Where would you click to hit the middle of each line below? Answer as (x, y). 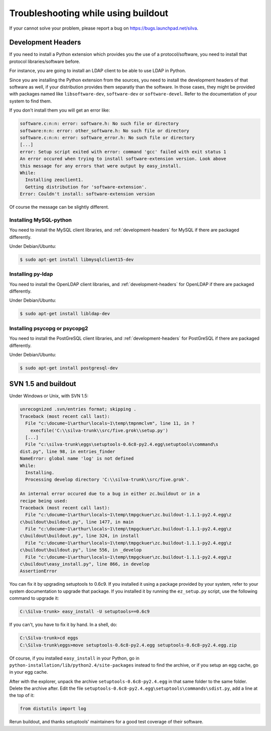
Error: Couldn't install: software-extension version (87, 194)
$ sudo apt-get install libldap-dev (65, 314)
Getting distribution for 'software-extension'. (86, 187)
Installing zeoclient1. (54, 180)
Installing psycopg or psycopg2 (49, 328)
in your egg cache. (29, 672)
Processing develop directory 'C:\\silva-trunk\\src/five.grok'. (107, 480)
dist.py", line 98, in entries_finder (67, 451)
